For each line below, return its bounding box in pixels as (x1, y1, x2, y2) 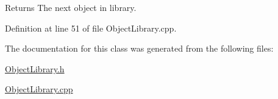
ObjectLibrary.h (5, 62, 65, 75)
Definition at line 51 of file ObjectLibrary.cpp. (5, 21, 177, 34)
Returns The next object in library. (5, 1, 137, 13)
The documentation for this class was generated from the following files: (5, 42, 274, 55)
